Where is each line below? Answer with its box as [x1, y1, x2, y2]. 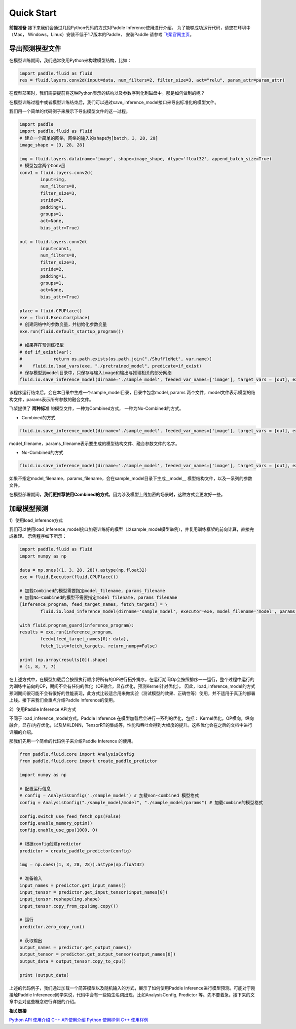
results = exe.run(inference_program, [19, 629, 113, 635]
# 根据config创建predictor [19, 841, 81, 847]
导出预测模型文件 [9, 44, 61, 53]
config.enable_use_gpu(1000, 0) [19, 827, 98, 833]
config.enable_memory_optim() [19, 820, 93, 826]
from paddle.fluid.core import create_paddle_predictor [19, 758, 158, 764]
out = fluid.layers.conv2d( [19, 239, 87, 244]
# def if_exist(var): [19, 349, 72, 355]
